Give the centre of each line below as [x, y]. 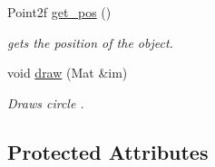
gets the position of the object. [90, 42]
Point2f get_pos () [59, 12]
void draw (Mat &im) [68, 73]
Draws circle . [46, 102]
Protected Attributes [108, 151]
